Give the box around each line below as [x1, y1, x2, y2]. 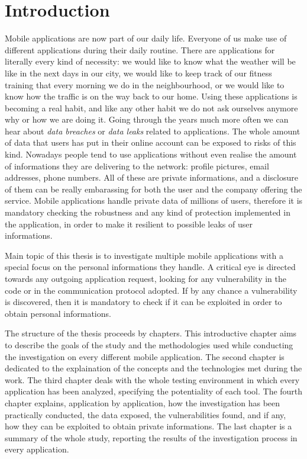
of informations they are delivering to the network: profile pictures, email [5, 159, 269, 172]
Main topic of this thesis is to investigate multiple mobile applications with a [5, 249, 284, 261]
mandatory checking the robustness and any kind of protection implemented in [5, 206, 290, 219]
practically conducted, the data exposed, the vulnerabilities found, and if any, [5, 408, 286, 421]
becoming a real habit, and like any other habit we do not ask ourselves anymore [5, 101, 298, 114]
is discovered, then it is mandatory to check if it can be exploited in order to [5, 296, 282, 308]
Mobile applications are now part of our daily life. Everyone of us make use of [5, 32, 287, 44]
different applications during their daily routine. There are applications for [5, 43, 275, 56]
